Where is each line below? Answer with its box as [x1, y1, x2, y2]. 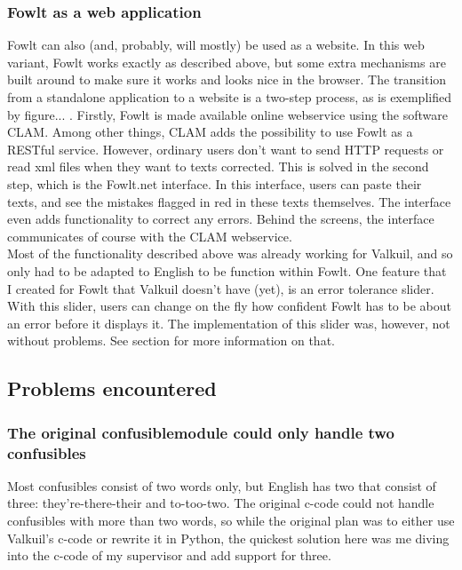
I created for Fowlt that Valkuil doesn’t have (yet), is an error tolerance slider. [7, 279, 434, 297]
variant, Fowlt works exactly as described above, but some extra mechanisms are [7, 52, 446, 71]
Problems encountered [7, 375, 217, 402]
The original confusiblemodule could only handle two [7, 421, 394, 443]
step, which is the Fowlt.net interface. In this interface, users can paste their [7, 174, 422, 193]
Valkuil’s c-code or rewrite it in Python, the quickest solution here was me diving [7, 528, 450, 547]
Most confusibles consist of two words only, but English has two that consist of [7, 476, 436, 495]
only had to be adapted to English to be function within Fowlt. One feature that [7, 261, 447, 280]
